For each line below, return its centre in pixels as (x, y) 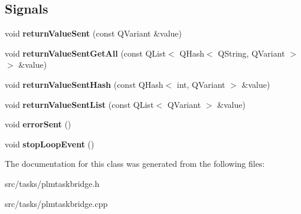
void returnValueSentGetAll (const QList (85, 53)
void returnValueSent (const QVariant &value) (94, 33)
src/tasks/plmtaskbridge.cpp (56, 203)
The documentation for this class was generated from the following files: (135, 164)
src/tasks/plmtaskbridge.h (52, 183)
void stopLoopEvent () (50, 144)
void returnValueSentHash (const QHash (84, 84)
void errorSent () (38, 124)
